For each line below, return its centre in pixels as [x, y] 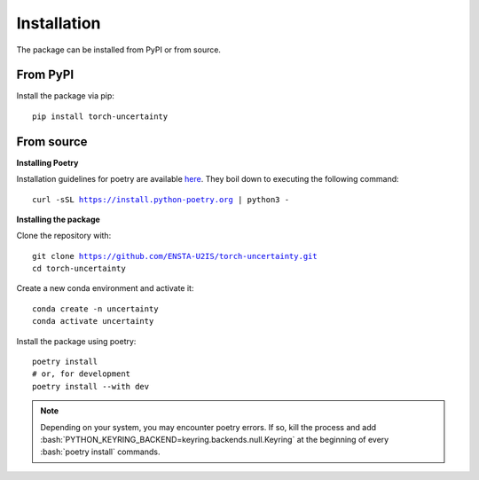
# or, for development [82, 374]
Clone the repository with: [64, 236]
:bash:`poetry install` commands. [100, 452]
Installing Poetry [47, 162]
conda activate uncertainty [93, 321]
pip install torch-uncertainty [100, 116]
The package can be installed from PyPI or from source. [119, 50]
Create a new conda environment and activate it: [105, 288]
